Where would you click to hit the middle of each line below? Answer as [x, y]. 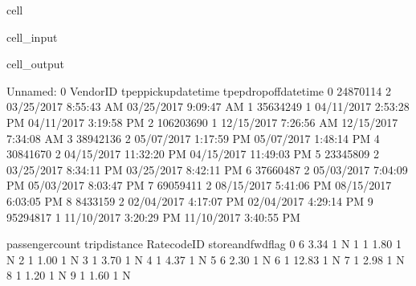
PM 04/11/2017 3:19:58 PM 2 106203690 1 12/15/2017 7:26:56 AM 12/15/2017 [202, 122]
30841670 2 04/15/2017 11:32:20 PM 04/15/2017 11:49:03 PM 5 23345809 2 [193, 154]
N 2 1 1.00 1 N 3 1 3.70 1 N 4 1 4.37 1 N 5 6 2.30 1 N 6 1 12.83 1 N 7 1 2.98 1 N [206, 259]
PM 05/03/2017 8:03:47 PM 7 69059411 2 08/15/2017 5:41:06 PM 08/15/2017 [199, 185]
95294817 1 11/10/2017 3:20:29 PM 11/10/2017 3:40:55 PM [153, 217]
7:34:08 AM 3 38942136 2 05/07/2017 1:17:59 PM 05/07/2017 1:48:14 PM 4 [193, 138]
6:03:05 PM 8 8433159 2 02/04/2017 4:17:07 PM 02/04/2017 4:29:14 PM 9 [190, 200]
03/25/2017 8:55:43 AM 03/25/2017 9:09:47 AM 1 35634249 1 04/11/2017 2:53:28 [208, 106]
